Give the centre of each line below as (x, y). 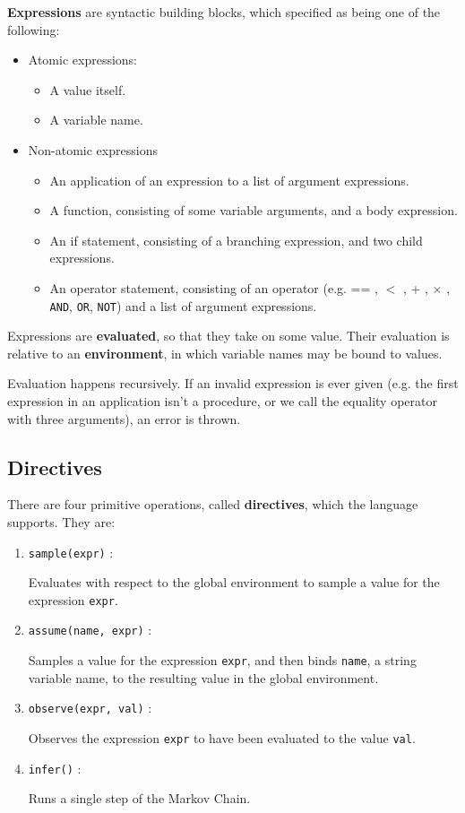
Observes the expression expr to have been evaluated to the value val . (222, 738)
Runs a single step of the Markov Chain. (139, 798)
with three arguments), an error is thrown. (124, 418)
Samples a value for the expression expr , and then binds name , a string (222, 660)
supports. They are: (61, 521)
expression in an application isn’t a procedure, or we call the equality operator (222, 400)
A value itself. (88, 89)
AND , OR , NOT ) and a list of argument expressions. (183, 305)
